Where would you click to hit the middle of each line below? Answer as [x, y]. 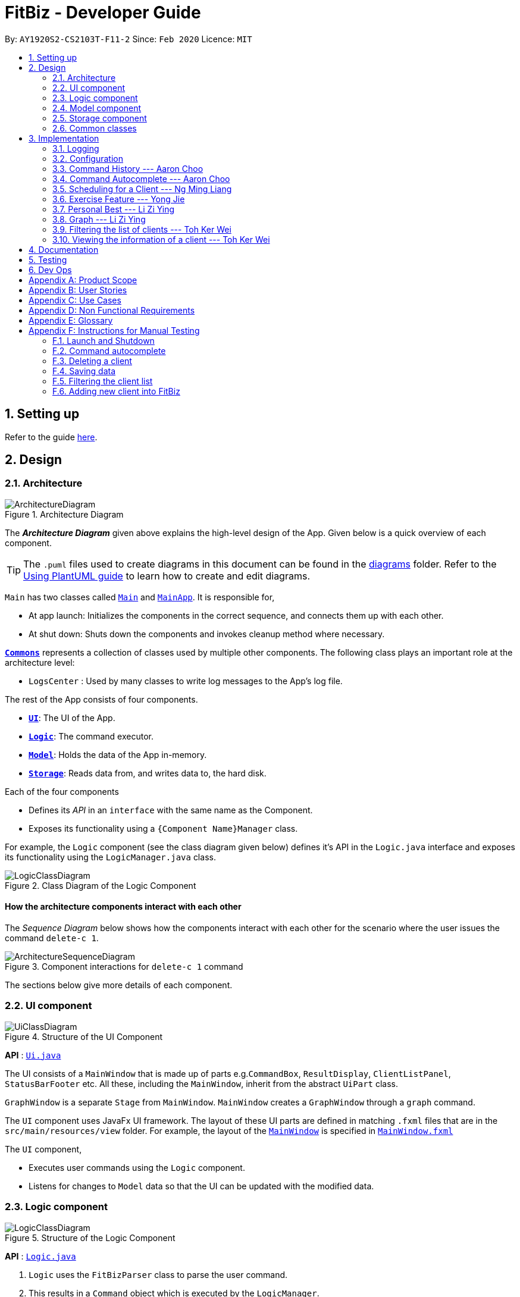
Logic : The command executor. [91, 736]
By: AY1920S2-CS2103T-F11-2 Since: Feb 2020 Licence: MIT [129, 39]
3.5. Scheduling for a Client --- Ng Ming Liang [142, 189]
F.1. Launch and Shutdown [104, 340]
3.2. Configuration [88, 158]
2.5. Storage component [100, 118]
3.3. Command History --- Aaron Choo [128, 168]
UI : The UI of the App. [72, 718]
